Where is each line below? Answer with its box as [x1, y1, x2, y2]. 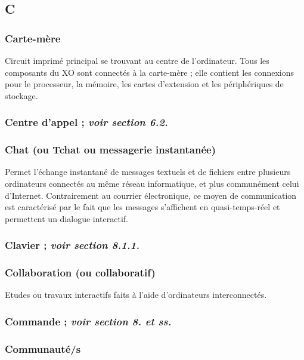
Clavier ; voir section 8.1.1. [5, 238, 139, 253]
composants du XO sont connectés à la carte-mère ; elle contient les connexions [5, 66, 294, 78]
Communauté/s [5, 341, 81, 356]
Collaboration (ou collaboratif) [5, 265, 156, 280]
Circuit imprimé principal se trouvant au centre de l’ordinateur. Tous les [5, 54, 269, 66]
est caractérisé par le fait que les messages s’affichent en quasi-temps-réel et [5, 201, 280, 213]
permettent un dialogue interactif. [5, 212, 128, 224]
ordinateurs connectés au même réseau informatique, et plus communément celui [5, 177, 299, 190]
